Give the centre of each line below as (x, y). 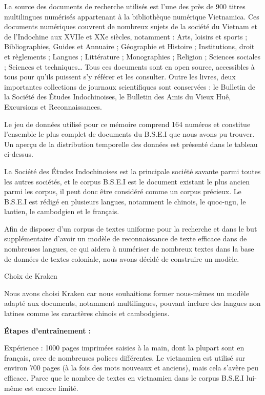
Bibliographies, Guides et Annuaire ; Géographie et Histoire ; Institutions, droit (129, 46)
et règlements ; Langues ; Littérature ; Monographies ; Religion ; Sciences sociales (132, 56)
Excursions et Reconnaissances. (53, 106)
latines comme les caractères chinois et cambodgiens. (87, 313)
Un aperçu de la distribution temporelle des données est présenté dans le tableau (131, 144)
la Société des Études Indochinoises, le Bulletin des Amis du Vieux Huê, (118, 97)
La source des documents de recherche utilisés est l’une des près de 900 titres (125, 6)
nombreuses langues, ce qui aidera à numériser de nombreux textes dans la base (129, 249)
